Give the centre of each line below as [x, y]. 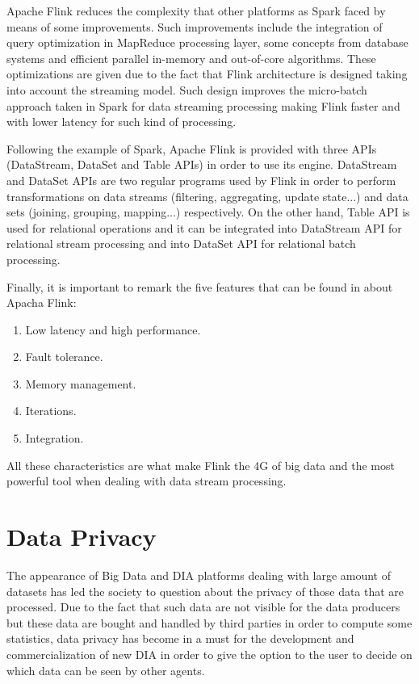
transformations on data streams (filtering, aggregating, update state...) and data [207, 196]
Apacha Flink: [42, 302]
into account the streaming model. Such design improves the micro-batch [187, 89]
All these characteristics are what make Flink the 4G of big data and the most [201, 465]
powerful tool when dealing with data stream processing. [147, 481]
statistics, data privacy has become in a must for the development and [180, 638]
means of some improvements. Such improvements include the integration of [195, 26]
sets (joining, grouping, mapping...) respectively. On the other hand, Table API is [208, 212]
